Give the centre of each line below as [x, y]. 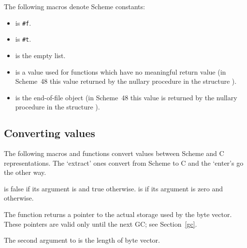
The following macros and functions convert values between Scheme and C [114, 153]
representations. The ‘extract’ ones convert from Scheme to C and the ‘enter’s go [124, 163]
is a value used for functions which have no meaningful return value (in [121, 71]
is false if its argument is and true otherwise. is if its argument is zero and [114, 188]
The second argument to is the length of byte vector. [82, 240]
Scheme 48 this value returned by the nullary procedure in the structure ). [126, 81]
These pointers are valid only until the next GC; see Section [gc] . [101, 224]
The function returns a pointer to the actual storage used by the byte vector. [118, 214]
